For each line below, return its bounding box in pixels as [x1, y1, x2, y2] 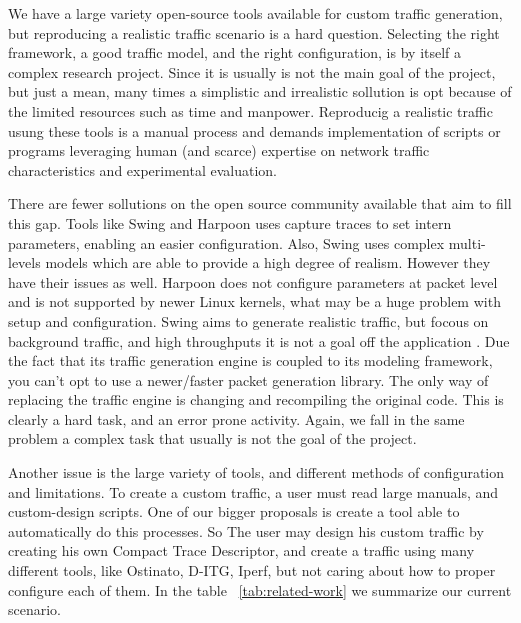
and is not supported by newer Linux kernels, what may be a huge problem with [8, 291, 501, 312]
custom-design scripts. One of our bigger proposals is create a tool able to [8, 501, 460, 522]
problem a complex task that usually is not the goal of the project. [8, 428, 417, 449]
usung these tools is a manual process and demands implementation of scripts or [8, 120, 501, 141]
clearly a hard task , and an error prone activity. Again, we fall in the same [8, 408, 465, 429]
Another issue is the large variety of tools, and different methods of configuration [8, 462, 505, 483]
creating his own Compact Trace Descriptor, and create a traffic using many [8, 540, 475, 561]
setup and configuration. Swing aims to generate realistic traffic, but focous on [8, 310, 489, 331]
